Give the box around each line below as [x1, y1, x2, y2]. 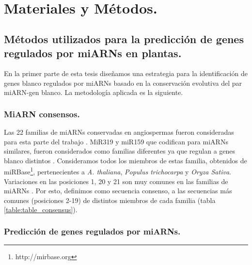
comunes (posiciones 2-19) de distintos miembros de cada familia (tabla [4, 195, 216, 205]
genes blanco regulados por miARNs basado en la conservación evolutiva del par [4, 78, 242, 88]
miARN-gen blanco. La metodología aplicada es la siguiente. [4, 87, 183, 97]
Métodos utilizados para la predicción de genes [4, 31, 244, 46]
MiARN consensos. [4, 108, 80, 120]
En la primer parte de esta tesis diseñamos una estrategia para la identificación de [4, 68, 248, 78]
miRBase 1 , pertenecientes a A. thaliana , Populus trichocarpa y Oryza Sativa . [4, 165, 231, 176]
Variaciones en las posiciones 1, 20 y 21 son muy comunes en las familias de [4, 176, 228, 186]
